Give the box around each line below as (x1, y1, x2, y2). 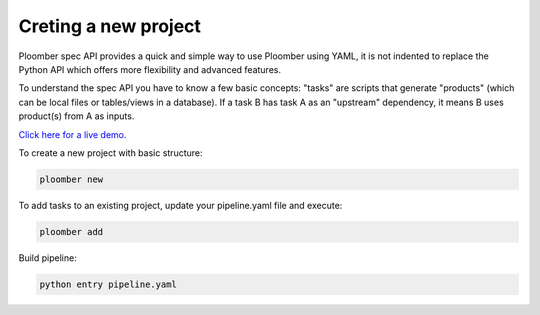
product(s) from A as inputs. (18, 110, 135, 122)
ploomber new (39, 173, 104, 185)
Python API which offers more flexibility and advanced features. (18, 63, 282, 75)
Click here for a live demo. (18, 128, 127, 140)
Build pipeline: (18, 251, 77, 264)
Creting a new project (18, 15, 202, 37)
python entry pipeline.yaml (39, 278, 177, 290)
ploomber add (39, 226, 104, 237)
